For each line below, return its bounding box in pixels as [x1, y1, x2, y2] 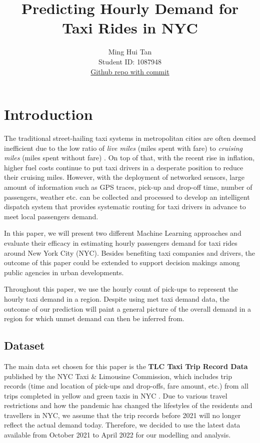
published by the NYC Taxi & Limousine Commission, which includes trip [4, 371, 232, 381]
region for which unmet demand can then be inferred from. [4, 313, 184, 324]
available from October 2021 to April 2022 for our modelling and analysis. [4, 430, 231, 440]
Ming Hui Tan [108, 46, 152, 57]
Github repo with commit [90, 66, 169, 76]
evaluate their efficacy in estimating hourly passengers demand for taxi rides [4, 237, 237, 248]
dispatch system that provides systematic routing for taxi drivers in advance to [4, 201, 246, 212]
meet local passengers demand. [4, 211, 98, 221]
